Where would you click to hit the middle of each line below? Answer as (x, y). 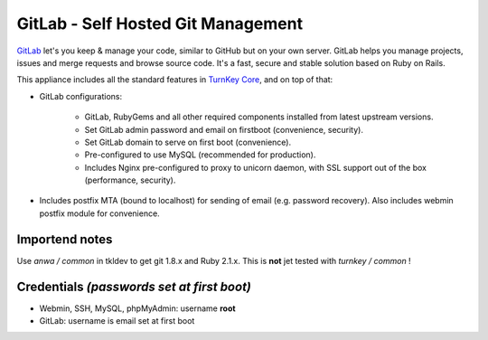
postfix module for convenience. (99, 213)
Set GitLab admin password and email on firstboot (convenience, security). (224, 129)
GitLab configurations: (80, 96)
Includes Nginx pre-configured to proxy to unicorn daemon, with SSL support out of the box (256, 167)
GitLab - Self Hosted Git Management (160, 24)
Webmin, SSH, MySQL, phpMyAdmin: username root (137, 308)
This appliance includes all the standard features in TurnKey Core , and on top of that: (175, 80)
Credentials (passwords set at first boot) (134, 286)
